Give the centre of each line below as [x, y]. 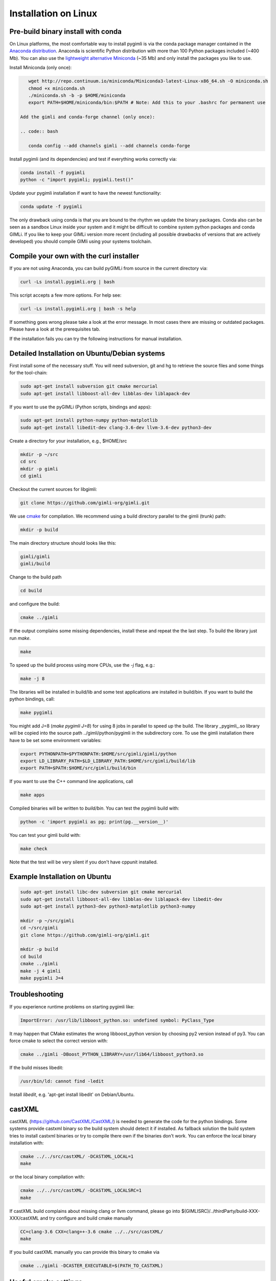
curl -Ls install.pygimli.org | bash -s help [78, 309]
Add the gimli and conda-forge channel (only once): [88, 117]
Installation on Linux [53, 13]
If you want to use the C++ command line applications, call [71, 781]
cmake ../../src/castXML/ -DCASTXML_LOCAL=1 [77, 1156]
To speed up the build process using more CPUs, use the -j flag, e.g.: [82, 665]
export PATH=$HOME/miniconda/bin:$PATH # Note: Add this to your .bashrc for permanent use [147, 103]
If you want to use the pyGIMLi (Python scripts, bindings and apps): [80, 407]
